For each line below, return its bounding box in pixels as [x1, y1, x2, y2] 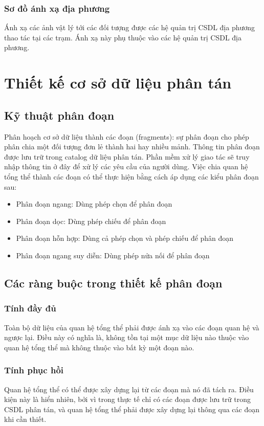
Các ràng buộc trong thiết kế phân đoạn [4, 275, 223, 290]
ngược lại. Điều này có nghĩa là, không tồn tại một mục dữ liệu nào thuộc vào [4, 332, 249, 343]
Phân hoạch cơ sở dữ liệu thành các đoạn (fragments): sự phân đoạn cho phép [4, 131, 249, 142]
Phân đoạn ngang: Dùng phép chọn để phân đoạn [16, 198, 172, 209]
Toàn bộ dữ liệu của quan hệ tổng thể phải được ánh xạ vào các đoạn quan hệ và [4, 322, 259, 332]
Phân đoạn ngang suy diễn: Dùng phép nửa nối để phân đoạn [16, 250, 210, 260]
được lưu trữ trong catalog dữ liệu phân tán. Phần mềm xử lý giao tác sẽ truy [4, 151, 250, 162]
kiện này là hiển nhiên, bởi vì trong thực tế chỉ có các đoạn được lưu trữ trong [4, 394, 251, 405]
